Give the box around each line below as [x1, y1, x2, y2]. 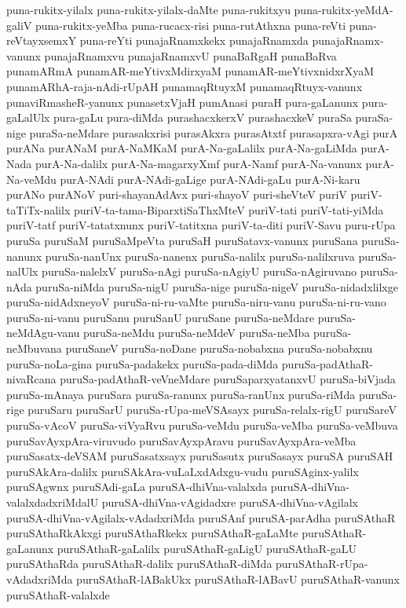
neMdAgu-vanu [6, 324, 80, 341]
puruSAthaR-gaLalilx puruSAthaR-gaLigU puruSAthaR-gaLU [57, 540, 357, 556]
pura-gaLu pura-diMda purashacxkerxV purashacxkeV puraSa [53, 109, 352, 126]
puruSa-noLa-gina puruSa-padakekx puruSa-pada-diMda [6, 355, 279, 372]
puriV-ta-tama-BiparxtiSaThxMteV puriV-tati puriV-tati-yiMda [73, 201, 384, 218]
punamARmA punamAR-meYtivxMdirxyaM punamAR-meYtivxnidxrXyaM [6, 63, 375, 79]
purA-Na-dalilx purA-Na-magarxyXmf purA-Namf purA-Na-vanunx [35, 155, 362, 171]
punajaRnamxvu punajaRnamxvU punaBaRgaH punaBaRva [44, 47, 337, 64]
